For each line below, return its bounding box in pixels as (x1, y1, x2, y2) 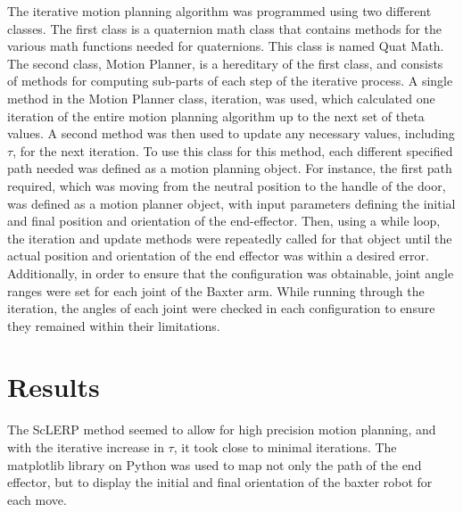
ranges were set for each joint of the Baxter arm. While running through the (7, 281, 425, 300)
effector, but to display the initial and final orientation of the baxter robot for (7, 473, 433, 491)
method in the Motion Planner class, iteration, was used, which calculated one (7, 88, 435, 107)
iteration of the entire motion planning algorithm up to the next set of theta (7, 106, 425, 125)
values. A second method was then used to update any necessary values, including (7, 124, 455, 143)
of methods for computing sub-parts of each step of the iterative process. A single (7, 71, 453, 90)
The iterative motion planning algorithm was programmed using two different (7, 2, 432, 20)
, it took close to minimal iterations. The (173, 438, 397, 456)
